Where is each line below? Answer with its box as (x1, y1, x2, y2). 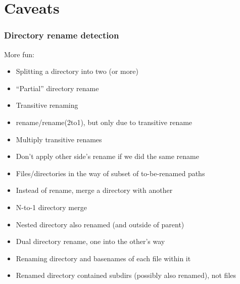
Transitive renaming (16, 100, 78, 110)
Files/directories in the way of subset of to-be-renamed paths (16, 168, 205, 178)
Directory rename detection (4, 29, 119, 42)
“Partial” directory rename (16, 83, 99, 93)
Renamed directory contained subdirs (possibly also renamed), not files (16, 270, 236, 280)
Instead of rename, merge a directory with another (16, 185, 173, 195)
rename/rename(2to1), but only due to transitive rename (16, 116, 193, 127)
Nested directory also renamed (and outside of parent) (16, 219, 184, 229)
